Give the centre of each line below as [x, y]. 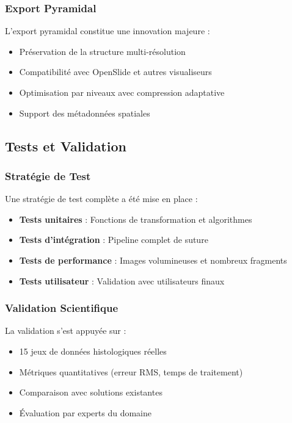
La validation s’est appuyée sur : [66, 331]
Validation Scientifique [62, 308]
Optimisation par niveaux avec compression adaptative [122, 92]
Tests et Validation [66, 146]
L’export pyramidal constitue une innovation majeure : [108, 31]
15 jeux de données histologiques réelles [93, 351]
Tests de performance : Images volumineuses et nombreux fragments [153, 260]
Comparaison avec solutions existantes [91, 392]
